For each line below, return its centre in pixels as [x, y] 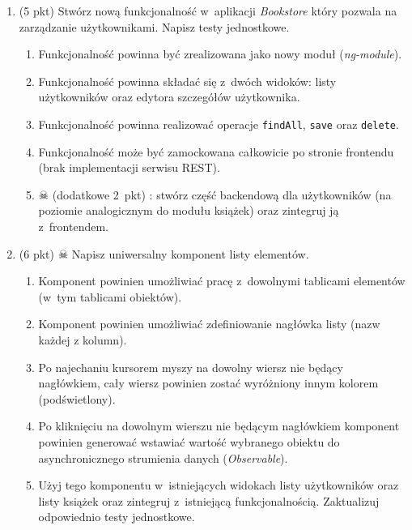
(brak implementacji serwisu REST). [129, 167]
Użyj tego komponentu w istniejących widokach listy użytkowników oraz [219, 485]
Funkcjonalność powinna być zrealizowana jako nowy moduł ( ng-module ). [220, 54]
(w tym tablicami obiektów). [110, 296]
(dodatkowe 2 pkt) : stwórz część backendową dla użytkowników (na [222, 194]
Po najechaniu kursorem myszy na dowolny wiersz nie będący [191, 367]
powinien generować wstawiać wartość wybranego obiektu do [189, 441]
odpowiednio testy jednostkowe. [117, 517]
